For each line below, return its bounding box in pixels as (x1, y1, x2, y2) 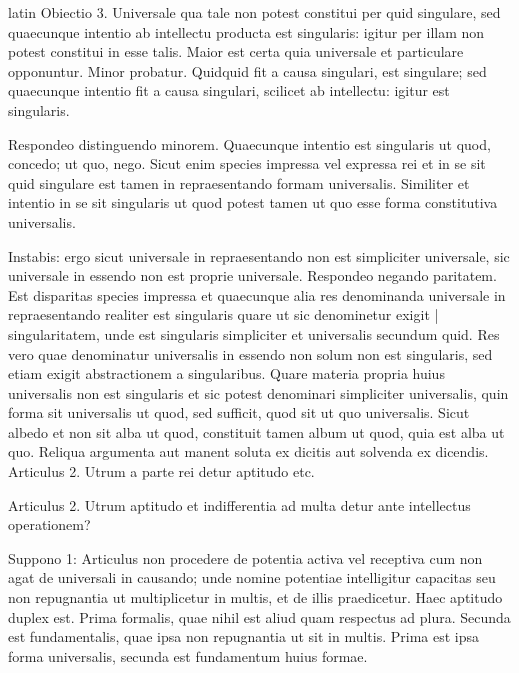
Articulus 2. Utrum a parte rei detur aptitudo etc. (8, 461, 315, 482)
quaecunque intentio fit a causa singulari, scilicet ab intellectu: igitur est (8, 80, 450, 101)
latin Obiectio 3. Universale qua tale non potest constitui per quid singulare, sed (8, 2, 501, 22)
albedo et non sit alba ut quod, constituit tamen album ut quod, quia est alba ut (8, 421, 505, 442)
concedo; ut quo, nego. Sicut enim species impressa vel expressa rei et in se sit (8, 153, 486, 174)
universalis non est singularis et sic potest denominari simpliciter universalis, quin (8, 382, 509, 403)
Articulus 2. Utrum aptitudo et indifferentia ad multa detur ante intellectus (8, 494, 471, 515)
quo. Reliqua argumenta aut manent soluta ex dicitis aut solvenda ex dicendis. (8, 441, 489, 462)
